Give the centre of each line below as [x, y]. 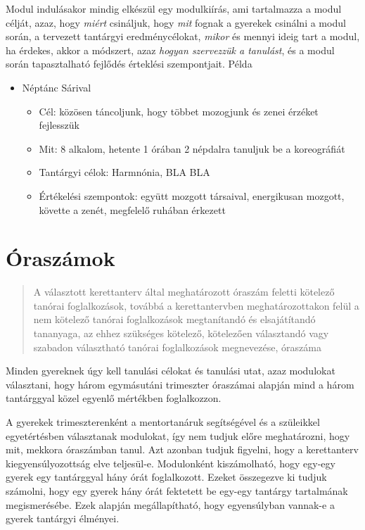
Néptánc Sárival [57, 87]
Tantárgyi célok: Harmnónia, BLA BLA [124, 172]
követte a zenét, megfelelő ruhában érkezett [132, 209]
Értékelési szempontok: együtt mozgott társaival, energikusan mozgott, [192, 195]
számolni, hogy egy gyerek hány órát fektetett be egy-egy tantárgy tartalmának [177, 490]
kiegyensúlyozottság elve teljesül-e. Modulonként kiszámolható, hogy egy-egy [171, 463]
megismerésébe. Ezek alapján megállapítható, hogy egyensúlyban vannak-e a [170, 504]
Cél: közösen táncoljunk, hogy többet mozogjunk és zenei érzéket [179, 111]
